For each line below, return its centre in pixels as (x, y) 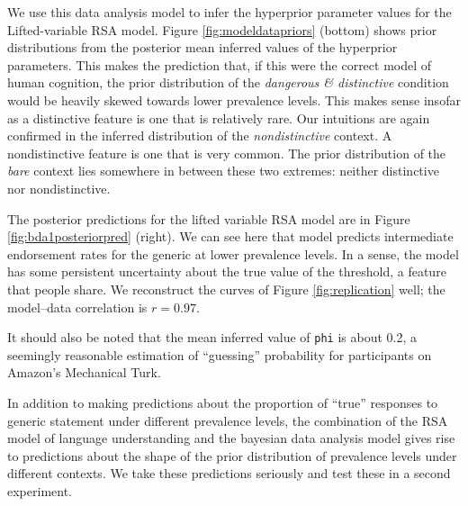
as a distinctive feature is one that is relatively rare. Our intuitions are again (219, 117)
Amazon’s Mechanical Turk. (84, 372)
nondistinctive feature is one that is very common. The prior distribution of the (227, 153)
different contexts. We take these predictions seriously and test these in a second (229, 473)
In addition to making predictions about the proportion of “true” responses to (223, 402)
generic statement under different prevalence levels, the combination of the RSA (228, 420)
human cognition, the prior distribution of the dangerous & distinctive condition (228, 82)
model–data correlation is (77, 307)
